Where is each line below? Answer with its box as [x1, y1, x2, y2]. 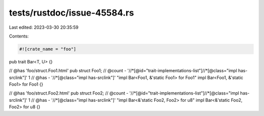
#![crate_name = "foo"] [19, 46, 77, 52]
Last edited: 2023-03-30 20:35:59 [9, 24, 79, 30]
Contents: [9, 33, 29, 39]
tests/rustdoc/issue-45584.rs [9, 7, 134, 18]
